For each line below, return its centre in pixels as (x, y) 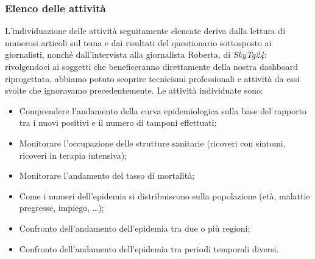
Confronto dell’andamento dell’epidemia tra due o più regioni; (135, 228)
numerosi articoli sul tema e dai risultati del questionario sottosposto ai (138, 42)
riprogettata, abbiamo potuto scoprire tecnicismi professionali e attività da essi (152, 78)
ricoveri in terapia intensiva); (73, 155)
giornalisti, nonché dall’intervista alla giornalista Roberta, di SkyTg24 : (136, 54)
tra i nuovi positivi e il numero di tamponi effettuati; (118, 123)
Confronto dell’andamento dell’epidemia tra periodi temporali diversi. (149, 248)
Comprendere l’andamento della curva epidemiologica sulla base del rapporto (163, 110)
